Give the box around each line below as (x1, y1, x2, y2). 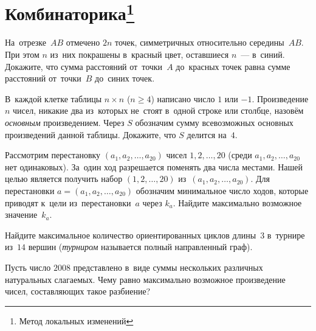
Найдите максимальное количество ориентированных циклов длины (5, 228, 256, 241)
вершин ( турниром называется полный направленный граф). (28, 240, 253, 253)
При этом (5, 48, 39, 61)
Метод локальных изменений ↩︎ (19, 314, 134, 327)
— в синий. (241, 48, 285, 61)
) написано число (151, 92, 215, 105)
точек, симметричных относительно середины (114, 36, 284, 49)
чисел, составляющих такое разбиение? (5, 285, 151, 298)
